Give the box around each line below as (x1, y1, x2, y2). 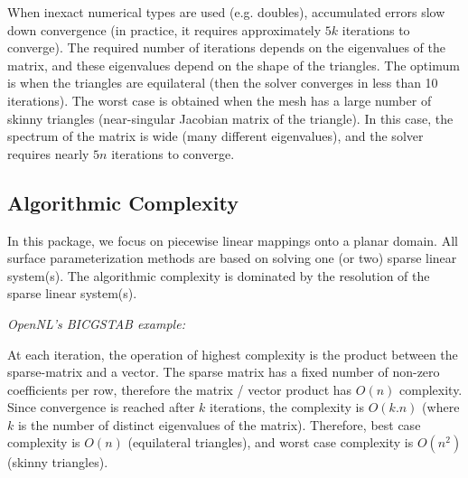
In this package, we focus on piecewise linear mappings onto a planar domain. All (7, 230, 458, 249)
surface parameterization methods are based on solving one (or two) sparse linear (7, 248, 457, 267)
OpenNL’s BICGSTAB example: (7, 314, 185, 333)
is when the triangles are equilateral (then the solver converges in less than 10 (7, 73, 438, 92)
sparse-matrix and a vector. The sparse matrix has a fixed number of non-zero (7, 362, 440, 381)
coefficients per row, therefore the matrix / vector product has (7, 380, 352, 398)
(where (422, 398, 460, 417)
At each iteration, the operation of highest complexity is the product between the (7, 344, 458, 363)
